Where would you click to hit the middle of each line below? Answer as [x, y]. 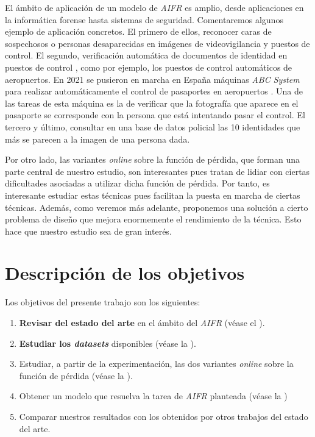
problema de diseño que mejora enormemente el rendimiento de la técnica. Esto [153, 219]
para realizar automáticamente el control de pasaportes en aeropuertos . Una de [154, 91]
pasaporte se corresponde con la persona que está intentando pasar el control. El [155, 115]
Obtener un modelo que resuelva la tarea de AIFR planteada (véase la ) [153, 396]
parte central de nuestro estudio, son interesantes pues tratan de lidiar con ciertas [157, 171]
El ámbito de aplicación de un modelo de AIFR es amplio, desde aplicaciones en [154, 7]
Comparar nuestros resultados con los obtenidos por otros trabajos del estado [164, 416]
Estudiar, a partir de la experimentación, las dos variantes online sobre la [156, 364]
